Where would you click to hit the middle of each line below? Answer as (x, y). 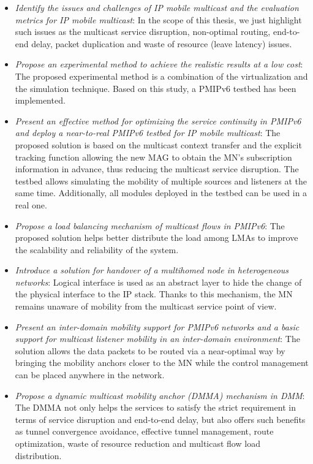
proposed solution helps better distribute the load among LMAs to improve (156, 238)
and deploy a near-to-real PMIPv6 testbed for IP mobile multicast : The (148, 133)
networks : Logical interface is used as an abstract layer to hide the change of (158, 282)
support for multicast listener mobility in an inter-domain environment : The (157, 339)
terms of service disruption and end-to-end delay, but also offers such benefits (160, 419)
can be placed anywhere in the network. (90, 375)
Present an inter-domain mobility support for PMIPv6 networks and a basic (157, 326)
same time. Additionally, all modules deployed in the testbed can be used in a (161, 193)
